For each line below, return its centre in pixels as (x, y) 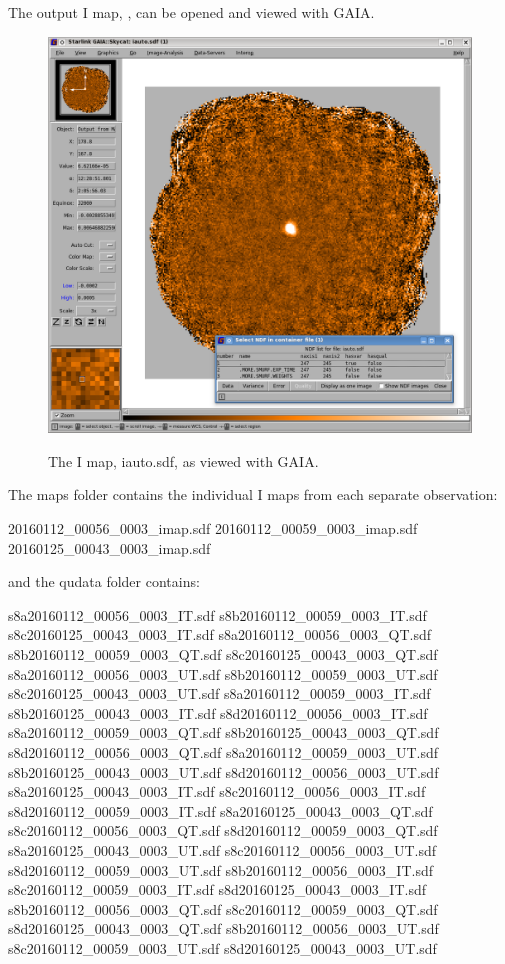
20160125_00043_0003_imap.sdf (109, 547)
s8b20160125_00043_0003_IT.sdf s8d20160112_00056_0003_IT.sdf (218, 712)
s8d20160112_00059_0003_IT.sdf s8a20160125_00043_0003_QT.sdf (220, 810)
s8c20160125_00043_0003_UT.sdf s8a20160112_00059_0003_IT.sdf (219, 693)
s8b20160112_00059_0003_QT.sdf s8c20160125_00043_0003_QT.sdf (223, 654)
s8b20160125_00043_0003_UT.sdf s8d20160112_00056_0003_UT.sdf (223, 771)
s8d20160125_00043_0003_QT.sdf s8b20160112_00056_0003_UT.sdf (223, 928)
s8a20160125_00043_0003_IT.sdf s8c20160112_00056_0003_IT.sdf (217, 791)
